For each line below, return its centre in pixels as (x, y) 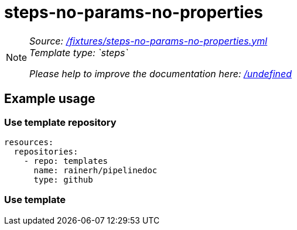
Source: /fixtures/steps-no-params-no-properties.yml (148, 41)
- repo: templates (66, 161)
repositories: (46, 151)
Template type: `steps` (79, 52)
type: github (63, 179)
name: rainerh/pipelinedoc (95, 170)
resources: (29, 142)
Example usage (50, 99)
